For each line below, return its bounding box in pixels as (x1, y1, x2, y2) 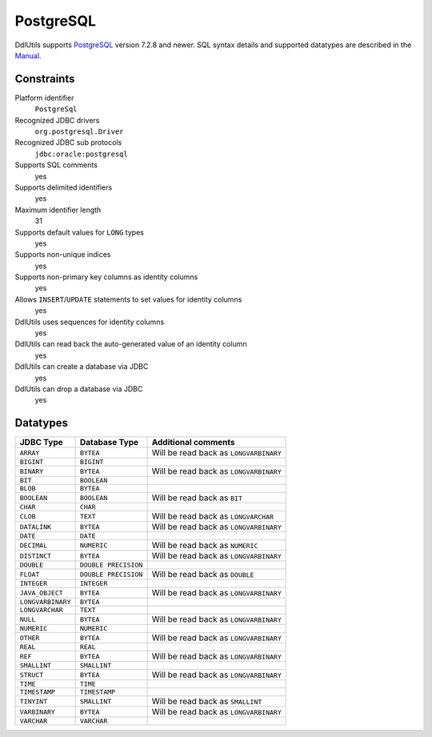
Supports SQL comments (14, 160, 98, 170)
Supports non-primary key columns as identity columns (14, 272, 198, 282)
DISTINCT (19, 551, 52, 560)
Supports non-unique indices (14, 250, 111, 259)
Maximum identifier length (14, 205, 102, 214)
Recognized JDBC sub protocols (14, 138, 122, 147)
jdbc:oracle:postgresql (34, 149, 128, 158)
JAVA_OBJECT (19, 588, 63, 597)
